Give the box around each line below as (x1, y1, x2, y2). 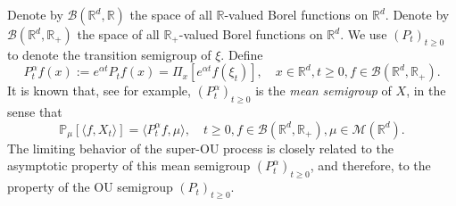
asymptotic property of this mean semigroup (7, 156, 251, 175)
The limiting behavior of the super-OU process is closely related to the (7, 138, 394, 157)
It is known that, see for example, (7, 81, 191, 100)
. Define (220, 45, 263, 63)
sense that (7, 103, 62, 121)
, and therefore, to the (310, 156, 431, 175)
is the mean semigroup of (255, 81, 392, 100)
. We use (340, 25, 387, 43)
